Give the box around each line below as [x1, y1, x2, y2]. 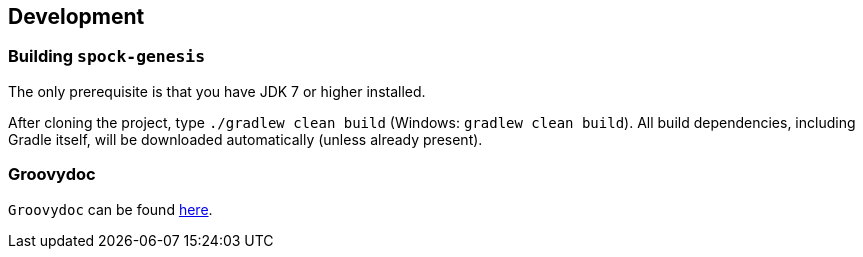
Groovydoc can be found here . [8, 200, 213, 218]
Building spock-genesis [8, 46, 206, 67]
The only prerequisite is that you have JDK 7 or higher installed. [8, 82, 426, 100]
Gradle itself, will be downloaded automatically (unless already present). [8, 130, 483, 148]
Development [8, 4, 145, 29]
